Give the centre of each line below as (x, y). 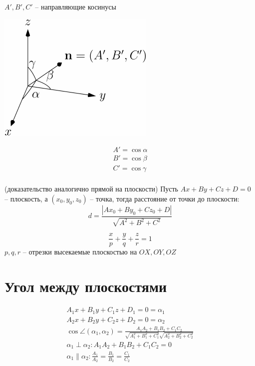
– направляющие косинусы (76, 6)
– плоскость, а (26, 198)
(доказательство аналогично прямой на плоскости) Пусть (91, 189)
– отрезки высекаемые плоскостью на (80, 252)
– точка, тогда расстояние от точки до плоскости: (165, 198)
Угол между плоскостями (86, 286)
